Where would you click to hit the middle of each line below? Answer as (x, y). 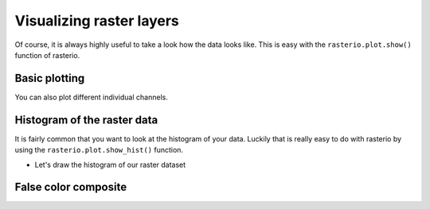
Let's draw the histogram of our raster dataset (110, 164)
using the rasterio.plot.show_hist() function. (99, 150)
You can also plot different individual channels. (92, 97)
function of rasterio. (47, 55)
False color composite (71, 187)
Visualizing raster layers (97, 21)
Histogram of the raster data (86, 120)
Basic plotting (50, 78)
